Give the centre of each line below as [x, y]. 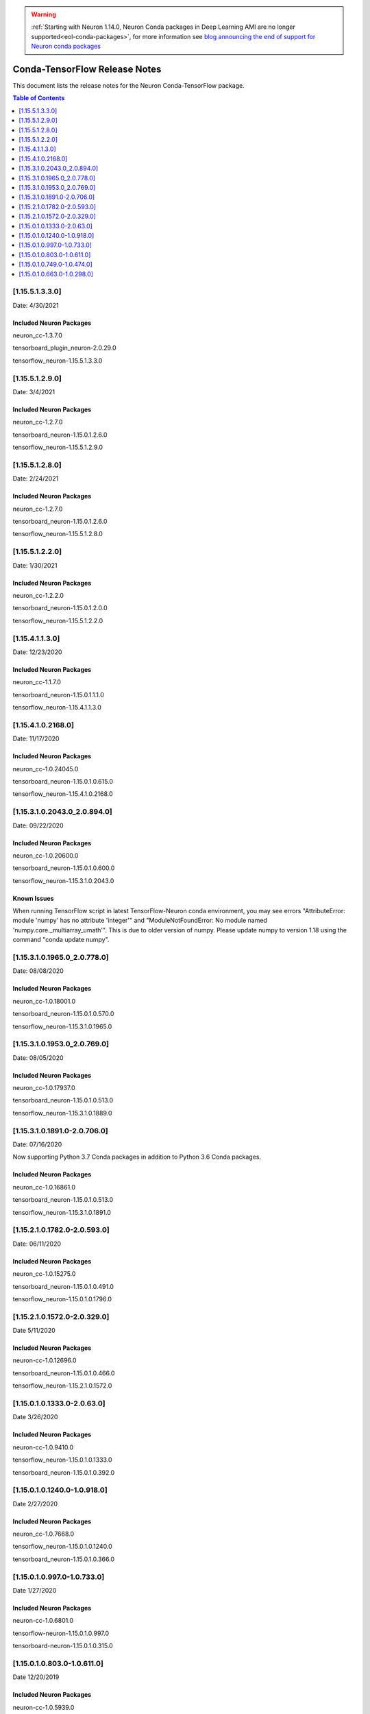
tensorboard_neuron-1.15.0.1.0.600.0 [64, 868]
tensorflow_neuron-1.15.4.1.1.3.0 [57, 708]
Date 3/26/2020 [35, 1417]
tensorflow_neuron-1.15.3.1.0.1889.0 [62, 1113]
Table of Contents [39, 98]
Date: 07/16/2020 [37, 1144]
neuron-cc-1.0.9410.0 [43, 1447]
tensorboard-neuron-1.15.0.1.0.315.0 [63, 1646]
